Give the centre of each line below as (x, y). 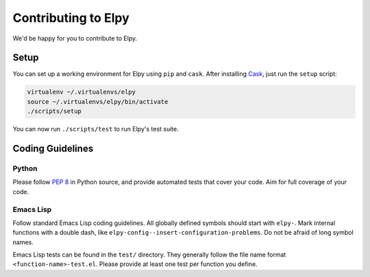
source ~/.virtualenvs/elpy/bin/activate (98, 102)
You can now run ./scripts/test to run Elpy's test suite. (96, 129)
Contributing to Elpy (71, 18)
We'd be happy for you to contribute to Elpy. (75, 38)
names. (23, 242)
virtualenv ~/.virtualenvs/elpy (82, 92)
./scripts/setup (54, 111)
